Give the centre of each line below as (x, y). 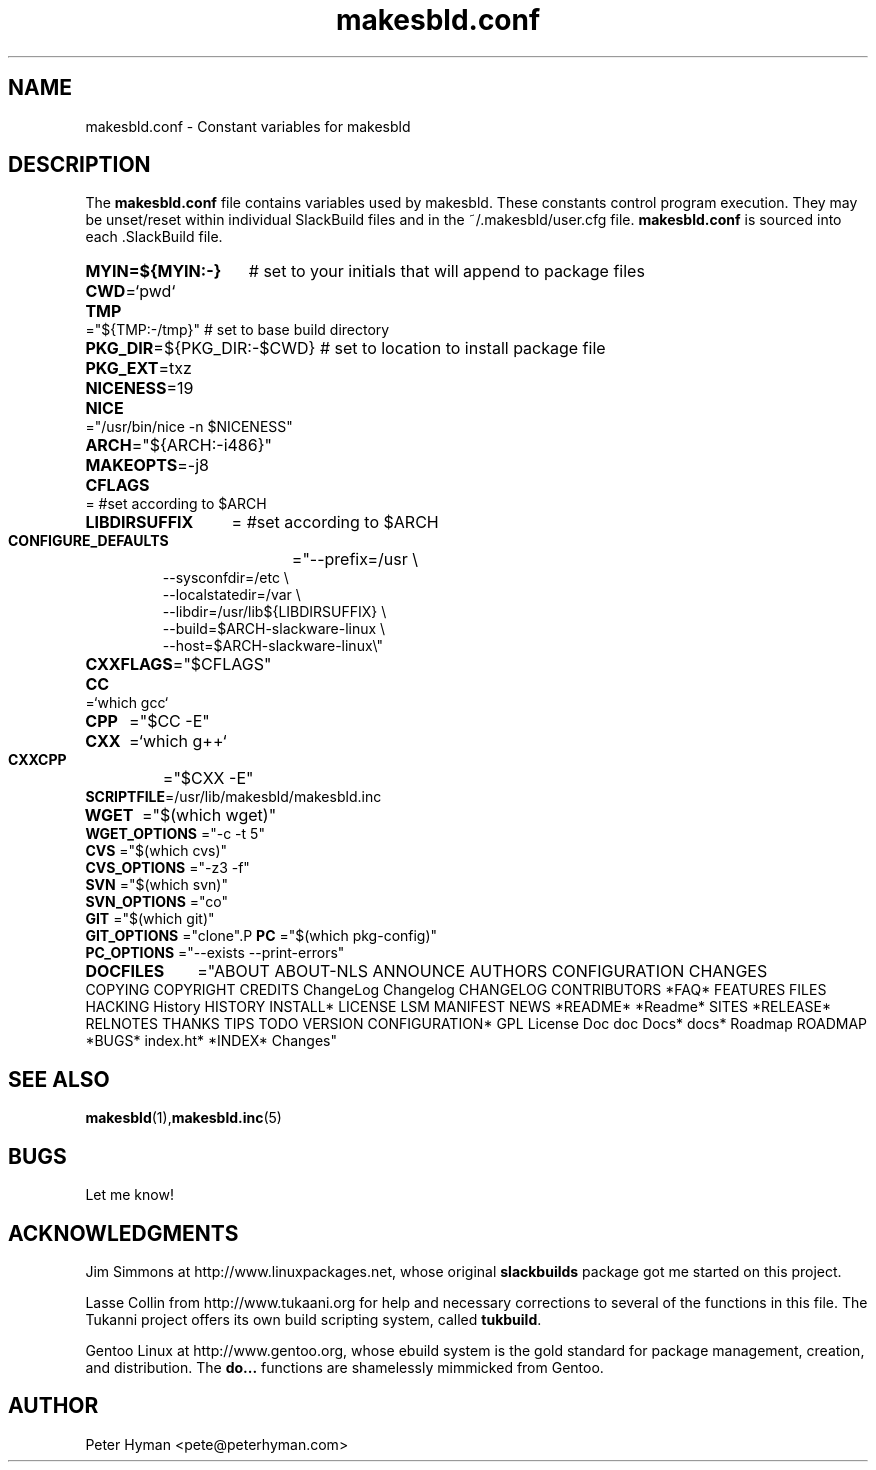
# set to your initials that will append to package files (446, 271)
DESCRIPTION (79, 165)
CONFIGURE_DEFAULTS (88, 541)
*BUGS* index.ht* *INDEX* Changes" (211, 1041)
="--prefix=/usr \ (354, 559)
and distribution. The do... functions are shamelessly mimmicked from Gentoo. (344, 1367)
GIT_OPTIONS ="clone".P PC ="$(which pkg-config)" (261, 936)
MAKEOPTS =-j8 (147, 465)
